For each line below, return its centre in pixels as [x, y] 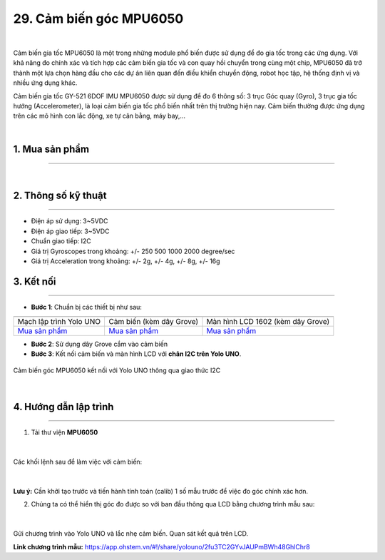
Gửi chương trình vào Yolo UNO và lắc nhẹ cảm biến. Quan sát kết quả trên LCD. [131, 534]
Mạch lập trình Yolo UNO [59, 321]
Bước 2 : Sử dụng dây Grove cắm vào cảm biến [99, 344]
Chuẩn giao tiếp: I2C [61, 241]
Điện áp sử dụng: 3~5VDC [70, 221]
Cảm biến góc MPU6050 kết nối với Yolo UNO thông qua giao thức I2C [117, 370]
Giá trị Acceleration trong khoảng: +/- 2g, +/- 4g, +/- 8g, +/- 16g [125, 261]
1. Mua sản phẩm [51, 149]
